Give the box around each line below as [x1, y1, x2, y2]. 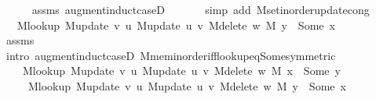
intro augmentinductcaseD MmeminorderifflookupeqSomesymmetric [5, 47, 336, 63]
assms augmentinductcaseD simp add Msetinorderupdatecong [31, 2, 370, 17]
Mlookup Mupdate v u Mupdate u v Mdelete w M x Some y [22, 62, 341, 79]
